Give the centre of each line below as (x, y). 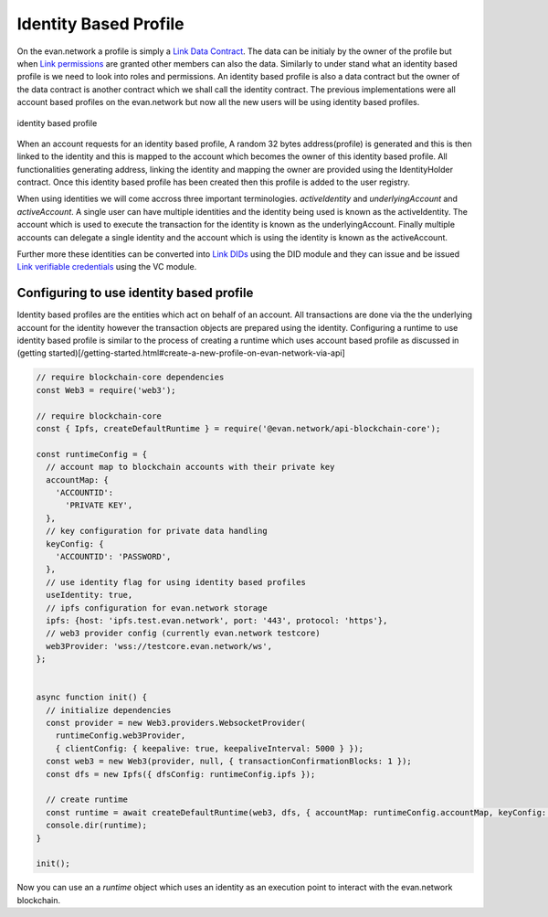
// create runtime (87, 800)
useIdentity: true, (90, 595)
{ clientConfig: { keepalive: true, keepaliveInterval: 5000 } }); (210, 748)
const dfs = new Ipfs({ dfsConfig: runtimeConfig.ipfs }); (181, 774)
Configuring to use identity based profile (135, 293)
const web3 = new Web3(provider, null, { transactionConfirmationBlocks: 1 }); (229, 762)
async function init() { (92, 698)
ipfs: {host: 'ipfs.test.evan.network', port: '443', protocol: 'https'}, (217, 620)
